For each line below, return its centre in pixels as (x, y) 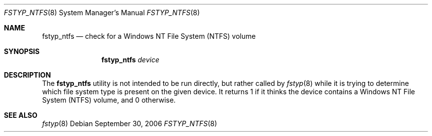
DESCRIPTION (28, 75)
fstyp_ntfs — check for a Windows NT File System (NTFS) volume (149, 36)
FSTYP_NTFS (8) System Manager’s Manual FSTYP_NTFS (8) (102, 13)
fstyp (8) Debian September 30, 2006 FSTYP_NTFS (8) (130, 123)
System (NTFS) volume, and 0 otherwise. (109, 100)
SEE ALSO (21, 115)
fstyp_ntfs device (130, 60)
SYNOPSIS (22, 51)
